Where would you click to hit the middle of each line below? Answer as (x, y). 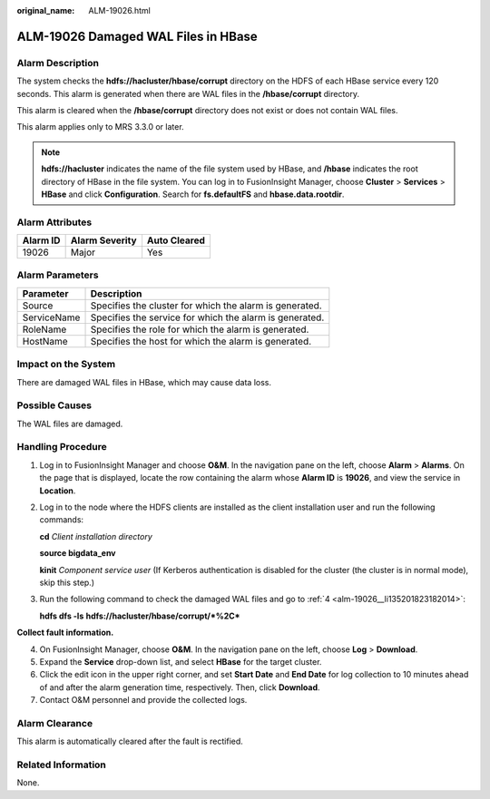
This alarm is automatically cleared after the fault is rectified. (130, 741)
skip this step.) (67, 582)
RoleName (44, 329)
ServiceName (51, 317)
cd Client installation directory (96, 536)
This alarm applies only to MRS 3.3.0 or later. (101, 127)
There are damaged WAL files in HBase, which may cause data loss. (144, 382)
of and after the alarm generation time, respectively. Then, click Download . (180, 687)
